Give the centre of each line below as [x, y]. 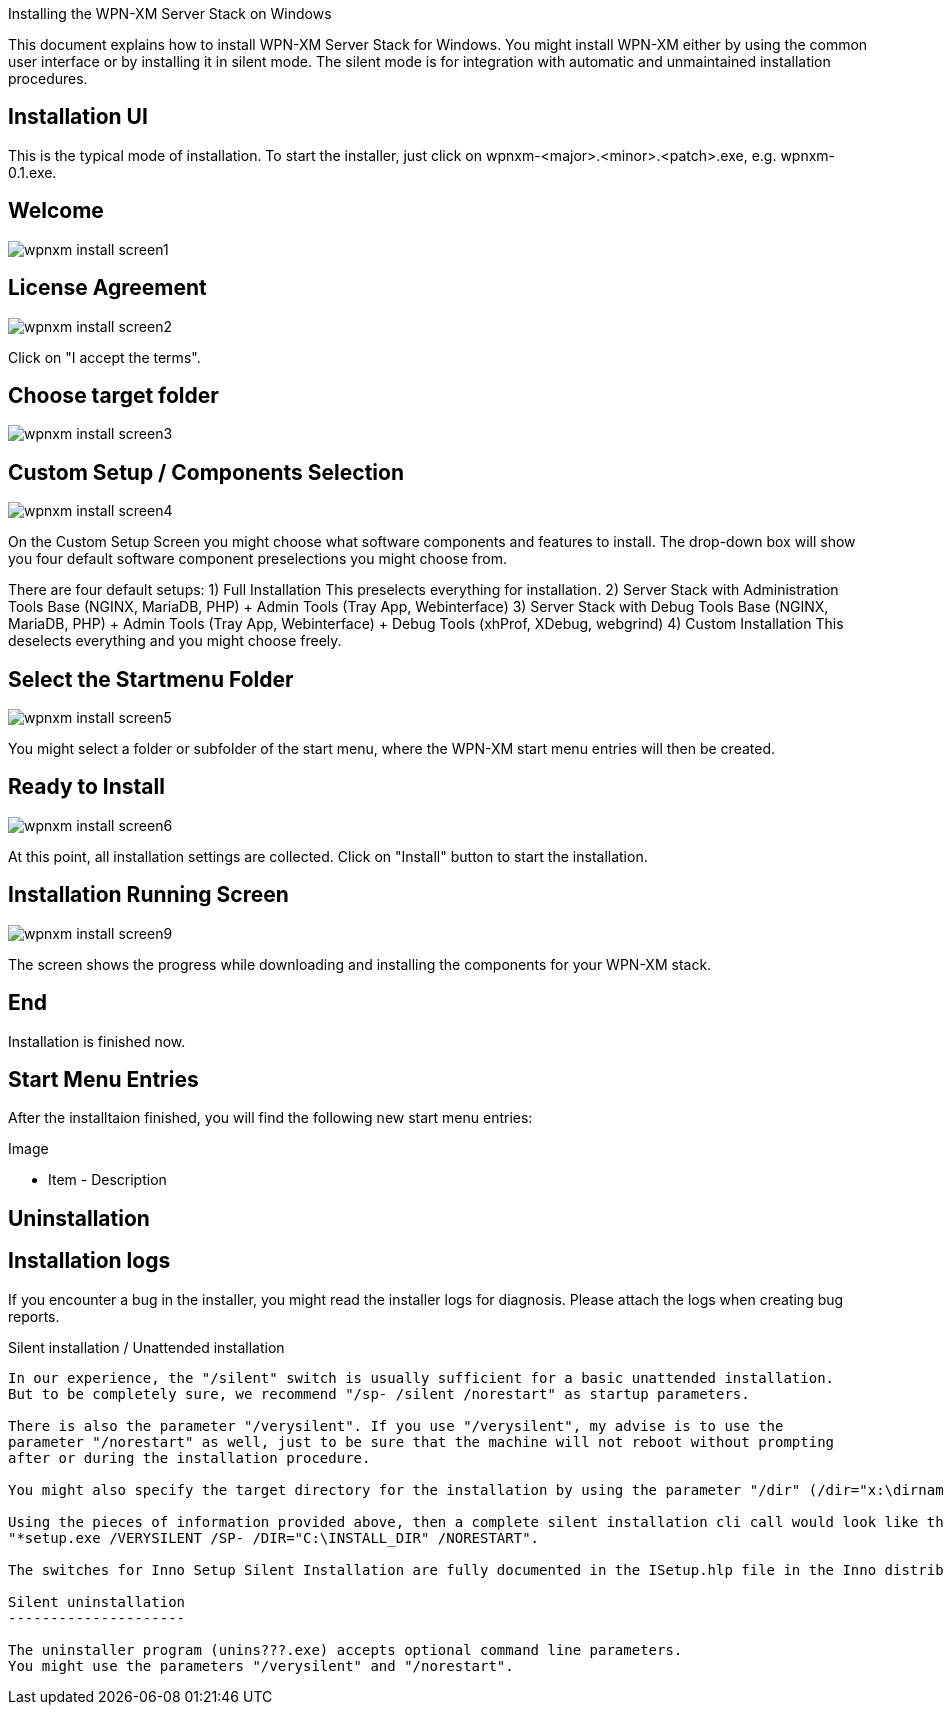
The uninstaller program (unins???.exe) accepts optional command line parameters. [345, 1649]
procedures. [48, 78]
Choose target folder [113, 395]
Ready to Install [86, 787]
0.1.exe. [32, 172]
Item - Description [107, 1180]
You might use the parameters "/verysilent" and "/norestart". [261, 1665]
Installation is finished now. [97, 1041]
